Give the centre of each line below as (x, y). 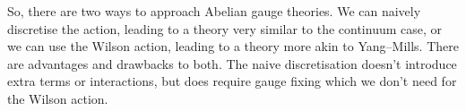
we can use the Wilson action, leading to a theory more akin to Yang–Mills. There (233, 46)
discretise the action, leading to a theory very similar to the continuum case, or (225, 28)
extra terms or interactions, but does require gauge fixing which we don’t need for (232, 81)
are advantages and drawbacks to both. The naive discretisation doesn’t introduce (232, 63)
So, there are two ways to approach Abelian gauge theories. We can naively (214, 11)
